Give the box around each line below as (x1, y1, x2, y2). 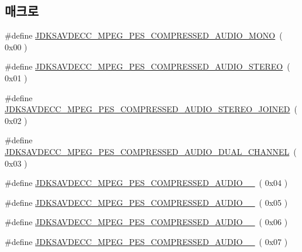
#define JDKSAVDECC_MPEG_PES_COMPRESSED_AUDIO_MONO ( (5, 29, 283, 42)
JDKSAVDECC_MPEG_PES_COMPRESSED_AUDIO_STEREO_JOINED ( (5, 103, 297, 115)
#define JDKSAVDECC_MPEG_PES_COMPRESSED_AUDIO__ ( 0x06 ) (5, 216, 288, 228)
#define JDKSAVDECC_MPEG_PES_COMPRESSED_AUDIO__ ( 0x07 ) (5, 235, 288, 247)
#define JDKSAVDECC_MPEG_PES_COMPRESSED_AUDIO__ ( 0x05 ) (5, 196, 288, 208)
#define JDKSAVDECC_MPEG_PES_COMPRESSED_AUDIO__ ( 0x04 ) (5, 177, 288, 189)
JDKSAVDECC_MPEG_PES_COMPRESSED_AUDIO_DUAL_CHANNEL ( (5, 145, 297, 157)
